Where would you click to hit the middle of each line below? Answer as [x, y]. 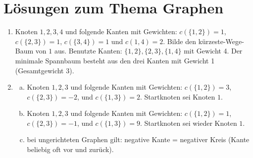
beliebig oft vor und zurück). [70, 149]
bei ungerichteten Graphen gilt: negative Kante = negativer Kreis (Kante [138, 139]
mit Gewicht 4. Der [213, 51]
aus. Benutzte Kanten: [88, 51]
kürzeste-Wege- [221, 41]
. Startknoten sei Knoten [177, 96]
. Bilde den [180, 41]
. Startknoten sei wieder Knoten [188, 123]
